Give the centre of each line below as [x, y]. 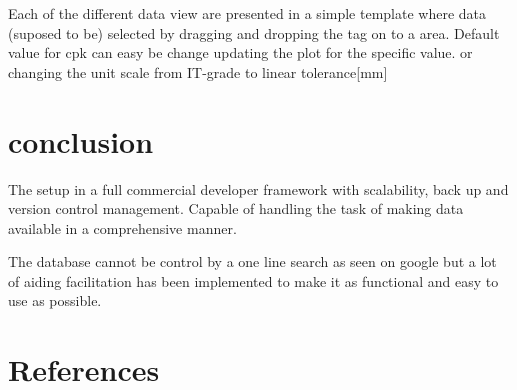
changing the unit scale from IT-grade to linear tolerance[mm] [198, 71]
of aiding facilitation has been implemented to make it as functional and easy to [253, 280]
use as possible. [55, 300]
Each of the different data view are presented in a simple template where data [247, 13]
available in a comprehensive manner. [122, 227]
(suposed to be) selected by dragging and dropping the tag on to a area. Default [254, 32]
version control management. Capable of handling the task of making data [236, 208]
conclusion [81, 140]
